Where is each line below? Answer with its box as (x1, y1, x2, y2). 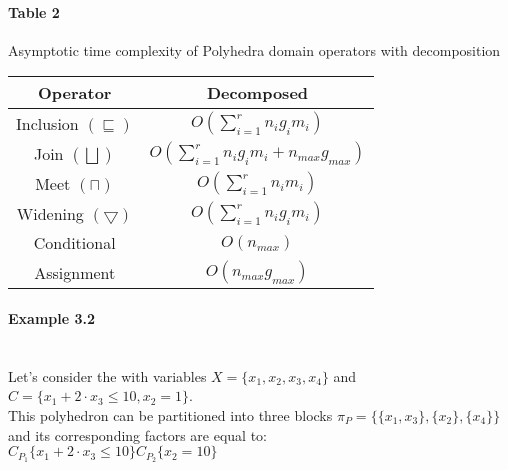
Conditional (33, 231, 116, 255)
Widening (16, 201, 84, 225)
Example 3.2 (8, 307, 96, 328)
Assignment (34, 260, 116, 284)
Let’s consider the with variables (8, 365, 207, 386)
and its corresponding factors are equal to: (8, 424, 268, 445)
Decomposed (206, 81, 309, 105)
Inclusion (16, 111, 79, 135)
